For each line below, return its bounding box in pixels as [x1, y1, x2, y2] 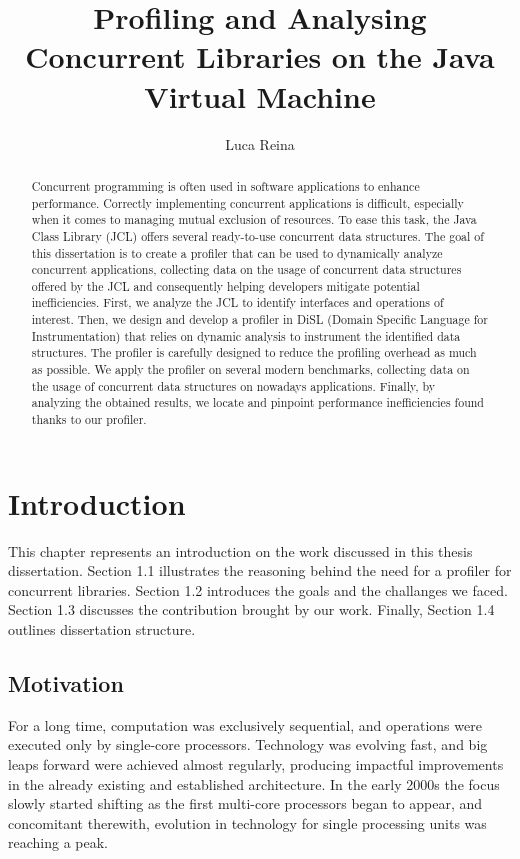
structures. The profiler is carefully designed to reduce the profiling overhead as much [31, 344, 477, 361]
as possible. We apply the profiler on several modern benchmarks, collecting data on [31, 361, 470, 378]
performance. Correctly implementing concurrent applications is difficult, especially [31, 194, 464, 211]
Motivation [8, 668, 124, 699]
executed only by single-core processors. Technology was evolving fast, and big [8, 734, 488, 755]
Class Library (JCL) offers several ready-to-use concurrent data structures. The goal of [31, 227, 484, 244]
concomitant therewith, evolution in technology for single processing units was [8, 812, 487, 833]
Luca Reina [225, 133, 295, 154]
